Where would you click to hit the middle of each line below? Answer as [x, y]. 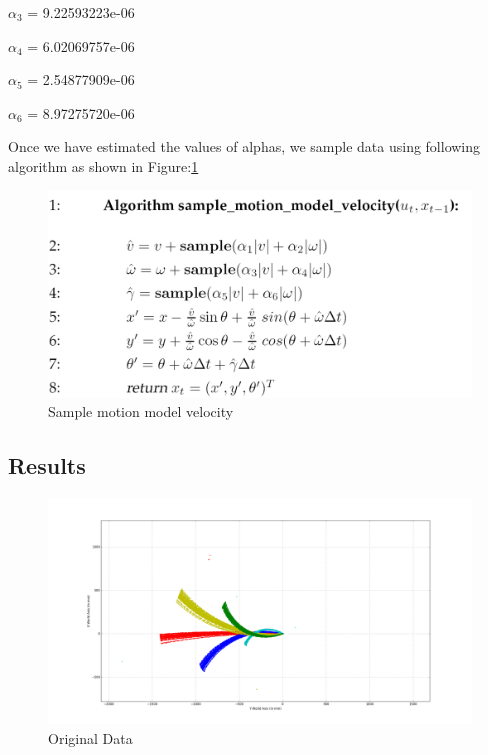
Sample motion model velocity [141, 411]
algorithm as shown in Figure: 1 [103, 165]
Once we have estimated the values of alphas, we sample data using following [244, 146]
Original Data [90, 737]
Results [47, 465]
